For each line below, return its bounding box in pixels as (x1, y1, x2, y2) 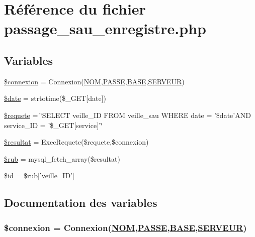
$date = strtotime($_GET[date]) (4, 93, 107, 103)
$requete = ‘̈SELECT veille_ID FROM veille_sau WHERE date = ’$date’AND (4, 109, 251, 120)
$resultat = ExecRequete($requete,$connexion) (4, 137, 149, 147)
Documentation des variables (4, 195, 157, 210)
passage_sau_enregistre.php (4, 18, 206, 39)
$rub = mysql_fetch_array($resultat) (4, 153, 120, 164)
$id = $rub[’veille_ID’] (4, 170, 74, 181)
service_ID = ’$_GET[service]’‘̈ (4, 120, 103, 130)
